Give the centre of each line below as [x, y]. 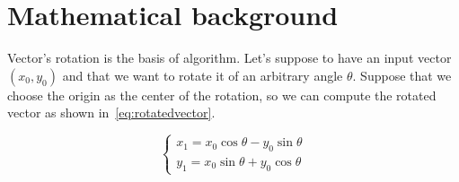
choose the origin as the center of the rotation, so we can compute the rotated [222, 95]
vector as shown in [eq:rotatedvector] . [111, 113]
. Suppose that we [402, 75]
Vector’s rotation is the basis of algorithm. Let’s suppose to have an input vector [229, 58]
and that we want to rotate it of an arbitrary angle [203, 75]
